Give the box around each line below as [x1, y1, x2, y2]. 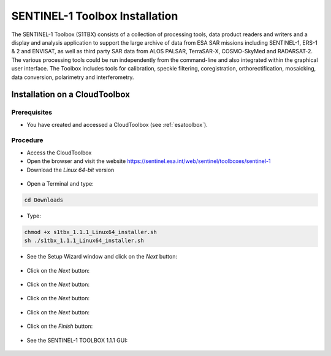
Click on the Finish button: [26, 322, 93, 330]
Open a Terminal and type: [26, 180, 94, 187]
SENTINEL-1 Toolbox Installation [11, 9, 178, 23]
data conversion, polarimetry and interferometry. [11, 74, 134, 81]
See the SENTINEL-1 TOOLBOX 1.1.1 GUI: [26, 336, 128, 344]
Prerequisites [11, 108, 52, 116]
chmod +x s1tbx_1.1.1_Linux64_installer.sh [24, 229, 158, 235]
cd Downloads [24, 196, 64, 203]
